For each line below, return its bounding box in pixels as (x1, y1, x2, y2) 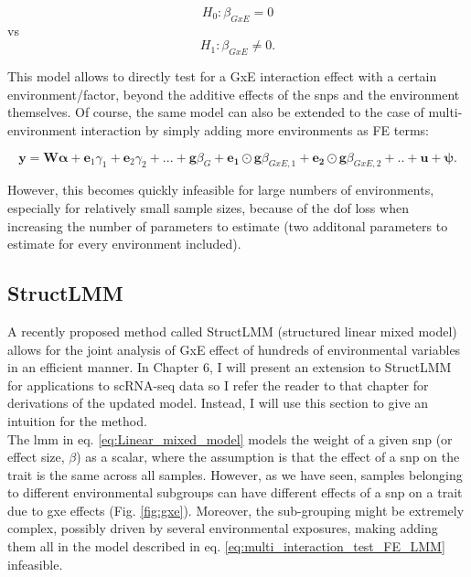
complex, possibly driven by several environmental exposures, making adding (7, 518, 438, 538)
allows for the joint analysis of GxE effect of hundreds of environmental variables (7, 339, 461, 358)
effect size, (7, 447, 65, 466)
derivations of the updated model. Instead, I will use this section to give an (7, 393, 429, 412)
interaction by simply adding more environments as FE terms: (80, 120, 429, 139)
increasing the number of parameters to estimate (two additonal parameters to (7, 216, 448, 235)
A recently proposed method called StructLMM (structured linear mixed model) (7, 321, 457, 340)
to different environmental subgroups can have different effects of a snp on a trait (7, 483, 463, 502)
